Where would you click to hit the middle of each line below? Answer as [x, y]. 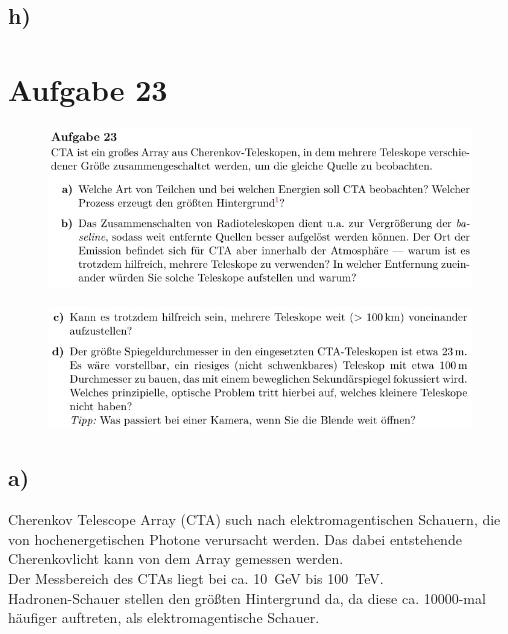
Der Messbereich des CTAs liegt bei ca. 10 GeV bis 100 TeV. [196, 578]
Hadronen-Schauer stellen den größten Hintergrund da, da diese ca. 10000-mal [247, 597]
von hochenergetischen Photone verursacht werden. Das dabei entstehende [235, 538]
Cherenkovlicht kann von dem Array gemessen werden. [176, 558]
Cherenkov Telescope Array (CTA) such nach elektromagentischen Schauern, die [254, 519]
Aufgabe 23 [88, 88]
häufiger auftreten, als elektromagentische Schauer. [164, 617]
